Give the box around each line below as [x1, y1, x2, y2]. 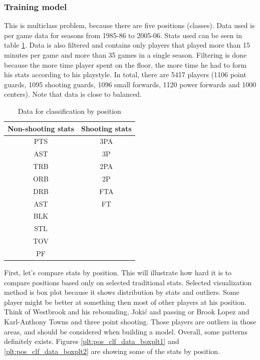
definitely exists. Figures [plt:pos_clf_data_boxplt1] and [4, 336, 179, 346]
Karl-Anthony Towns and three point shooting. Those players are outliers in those [4, 316, 256, 327]
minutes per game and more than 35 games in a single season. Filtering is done [4, 50, 247, 60]
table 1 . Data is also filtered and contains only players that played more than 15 [4, 40, 250, 50]
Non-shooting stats [8, 123, 74, 133]
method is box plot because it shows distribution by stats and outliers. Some [4, 287, 239, 297]
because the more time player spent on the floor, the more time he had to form [4, 59, 247, 70]
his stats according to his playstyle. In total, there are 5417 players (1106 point [4, 69, 246, 80]
